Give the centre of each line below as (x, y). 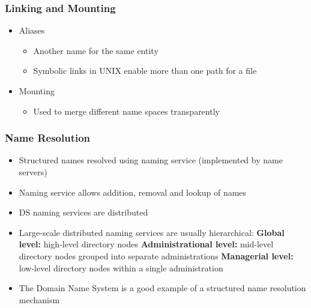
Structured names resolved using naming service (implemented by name (151, 160)
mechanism (39, 299)
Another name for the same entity (96, 50)
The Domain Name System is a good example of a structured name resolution (162, 288)
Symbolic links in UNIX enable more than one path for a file (145, 71)
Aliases (32, 30)
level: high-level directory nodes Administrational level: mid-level (146, 244)
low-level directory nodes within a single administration (121, 267)
